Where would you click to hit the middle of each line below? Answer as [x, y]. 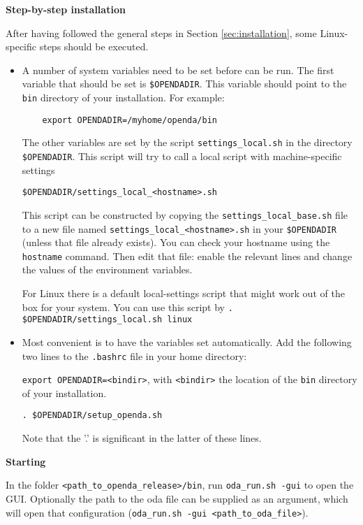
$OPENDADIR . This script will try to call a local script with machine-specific [182, 156]
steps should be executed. [94, 46]
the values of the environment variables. [107, 269]
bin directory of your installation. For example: [123, 98]
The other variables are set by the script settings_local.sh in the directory [187, 142]
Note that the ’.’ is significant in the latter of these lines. [142, 438]
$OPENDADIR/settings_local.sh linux [107, 320]
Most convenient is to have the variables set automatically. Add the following [187, 341]
